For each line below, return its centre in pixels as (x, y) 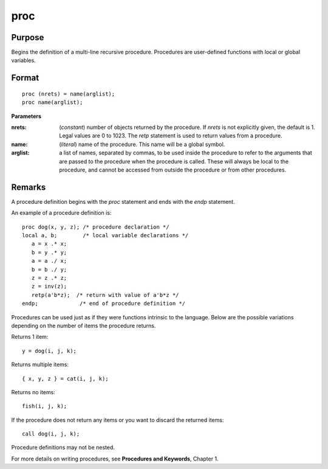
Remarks (29, 187)
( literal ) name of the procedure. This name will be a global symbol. (142, 144)
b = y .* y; (49, 252)
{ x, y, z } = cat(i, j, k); (65, 378)
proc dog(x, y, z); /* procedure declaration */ (96, 227)
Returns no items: (33, 392)
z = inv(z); (49, 287)
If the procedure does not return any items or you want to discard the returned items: (118, 420)
